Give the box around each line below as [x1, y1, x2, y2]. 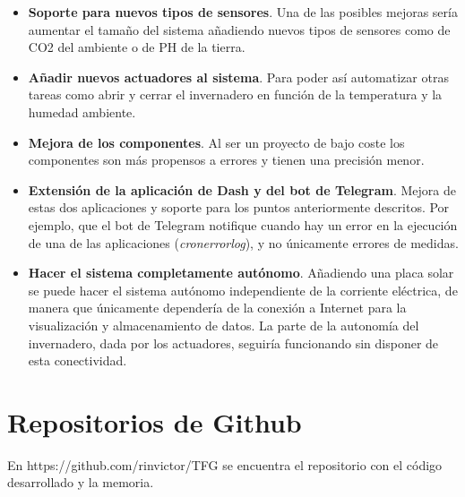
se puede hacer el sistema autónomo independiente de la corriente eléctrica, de [28, 280, 458, 299]
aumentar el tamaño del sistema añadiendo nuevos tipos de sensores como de [28, 20, 451, 39]
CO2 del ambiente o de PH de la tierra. [28, 38, 245, 56]
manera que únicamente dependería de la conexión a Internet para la [28, 298, 407, 317]
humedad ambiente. [28, 102, 136, 121]
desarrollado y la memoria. [7, 473, 154, 492]
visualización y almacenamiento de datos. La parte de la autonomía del [28, 315, 419, 334]
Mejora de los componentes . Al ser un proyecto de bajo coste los [28, 133, 405, 151]
